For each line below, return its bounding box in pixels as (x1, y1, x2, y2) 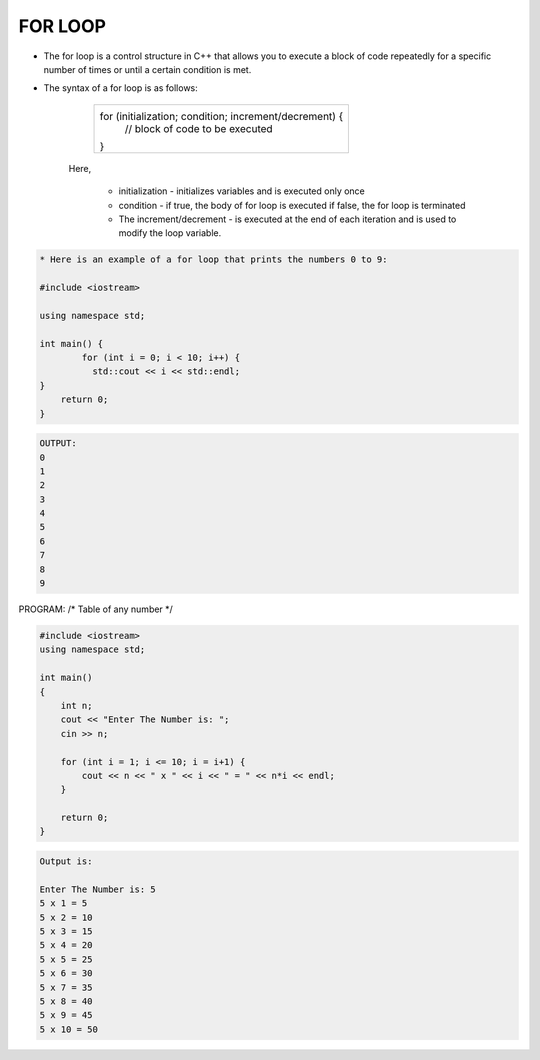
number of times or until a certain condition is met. (43, 63, 252, 75)
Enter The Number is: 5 (39, 883, 157, 895)
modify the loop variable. (118, 227, 222, 239)
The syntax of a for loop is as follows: (43, 82, 199, 94)
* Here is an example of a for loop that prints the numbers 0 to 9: (39, 254, 388, 265)
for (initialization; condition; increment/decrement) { (99, 109, 344, 123)
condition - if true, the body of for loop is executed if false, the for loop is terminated (118, 199, 466, 211)
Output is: (39, 856, 93, 867)
